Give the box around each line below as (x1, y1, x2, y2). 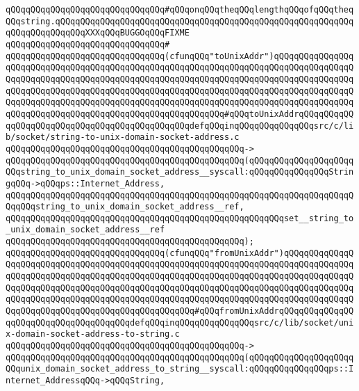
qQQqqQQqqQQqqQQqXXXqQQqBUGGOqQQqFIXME (6, 28, 190, 38)
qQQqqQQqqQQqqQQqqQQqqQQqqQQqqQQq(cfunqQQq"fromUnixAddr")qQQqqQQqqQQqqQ (6, 248, 354, 258)
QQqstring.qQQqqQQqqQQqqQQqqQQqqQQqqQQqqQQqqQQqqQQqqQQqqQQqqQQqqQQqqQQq (6, 16, 354, 26)
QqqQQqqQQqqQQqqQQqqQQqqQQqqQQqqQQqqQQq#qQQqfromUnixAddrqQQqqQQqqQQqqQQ (6, 306, 354, 317)
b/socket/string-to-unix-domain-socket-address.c (6, 132, 240, 143)
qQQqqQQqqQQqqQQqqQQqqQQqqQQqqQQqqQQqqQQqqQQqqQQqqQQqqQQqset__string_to (6, 213, 354, 223)
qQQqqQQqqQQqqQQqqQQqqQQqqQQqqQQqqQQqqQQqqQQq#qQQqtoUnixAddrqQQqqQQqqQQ (6, 109, 354, 119)
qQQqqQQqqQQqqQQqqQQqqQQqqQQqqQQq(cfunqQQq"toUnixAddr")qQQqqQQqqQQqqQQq (6, 51, 354, 61)
